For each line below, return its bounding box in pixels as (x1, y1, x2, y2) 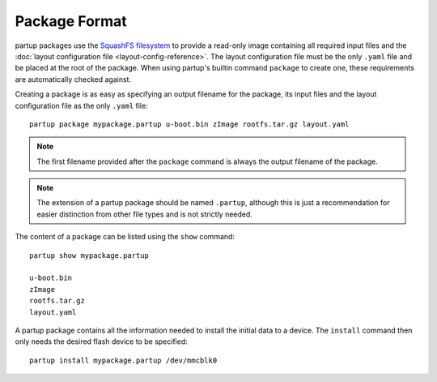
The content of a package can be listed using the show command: (15, 232, 235, 242)
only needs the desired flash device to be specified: (15, 337, 188, 346)
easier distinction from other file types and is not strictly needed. (36, 209, 252, 219)
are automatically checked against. (15, 74, 132, 84)
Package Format (15, 12, 127, 30)
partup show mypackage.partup (29, 251, 150, 260)
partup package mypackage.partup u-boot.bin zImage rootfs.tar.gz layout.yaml (29, 119, 350, 129)
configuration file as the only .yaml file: (15, 101, 149, 110)
